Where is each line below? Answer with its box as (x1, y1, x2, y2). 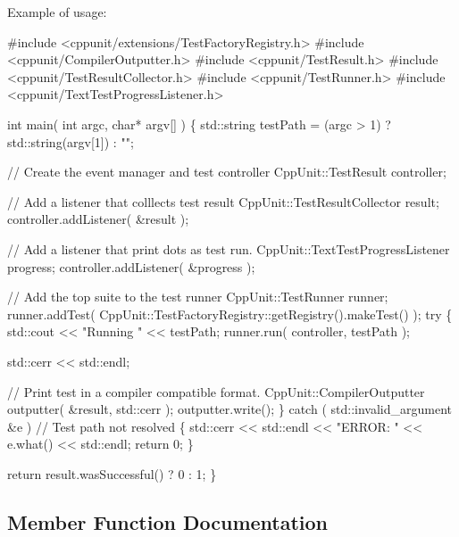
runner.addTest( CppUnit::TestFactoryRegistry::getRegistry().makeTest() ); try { (7, 304, 453, 323)
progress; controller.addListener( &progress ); (7, 257, 255, 276)
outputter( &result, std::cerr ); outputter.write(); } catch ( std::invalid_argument (7, 400, 452, 418)
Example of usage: (7, 3, 107, 21)
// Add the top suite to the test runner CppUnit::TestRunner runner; (7, 287, 388, 306)
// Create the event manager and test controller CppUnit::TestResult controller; (7, 162, 446, 181)
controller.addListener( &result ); (7, 210, 189, 228)
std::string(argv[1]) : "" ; (7, 132, 134, 151)
